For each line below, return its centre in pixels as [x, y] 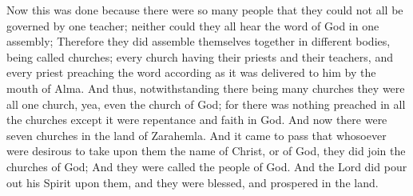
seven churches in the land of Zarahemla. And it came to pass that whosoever [197, 135]
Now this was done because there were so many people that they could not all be [205, 10]
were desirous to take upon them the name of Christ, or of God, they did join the [206, 151]
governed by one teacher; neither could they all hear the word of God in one [193, 25]
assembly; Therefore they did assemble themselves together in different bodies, [199, 41]
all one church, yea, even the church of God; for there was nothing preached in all [206, 104]
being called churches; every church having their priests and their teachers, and [200, 56]
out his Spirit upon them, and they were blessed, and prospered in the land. [193, 182]
